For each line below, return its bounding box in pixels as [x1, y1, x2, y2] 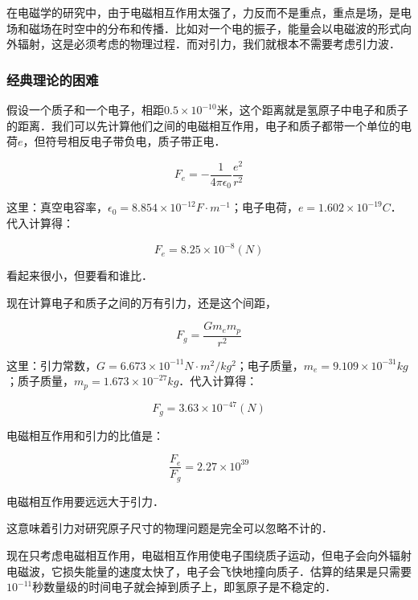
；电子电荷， [230, 199, 298, 216]
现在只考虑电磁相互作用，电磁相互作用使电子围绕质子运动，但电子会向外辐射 [6, 547, 412, 564]
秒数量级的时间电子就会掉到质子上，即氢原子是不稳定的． [32, 578, 337, 595]
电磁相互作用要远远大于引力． [6, 492, 164, 509]
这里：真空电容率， [6, 199, 108, 216]
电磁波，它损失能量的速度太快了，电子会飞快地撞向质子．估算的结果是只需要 [6, 562, 412, 579]
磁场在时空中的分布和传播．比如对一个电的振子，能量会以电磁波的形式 [28, 19, 400, 36]
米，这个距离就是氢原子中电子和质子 [216, 101, 408, 117]
